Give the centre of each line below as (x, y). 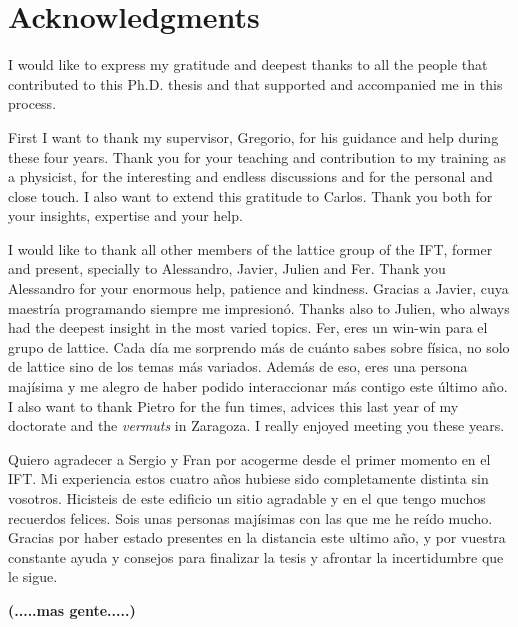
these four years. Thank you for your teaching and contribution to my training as (257, 156)
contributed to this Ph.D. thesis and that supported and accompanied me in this (255, 83)
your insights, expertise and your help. (125, 215)
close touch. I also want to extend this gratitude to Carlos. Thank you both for (250, 195)
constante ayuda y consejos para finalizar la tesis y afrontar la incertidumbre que (256, 556)
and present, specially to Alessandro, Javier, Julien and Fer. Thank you (227, 268)
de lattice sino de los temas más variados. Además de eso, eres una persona (238, 366)
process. (32, 103)
